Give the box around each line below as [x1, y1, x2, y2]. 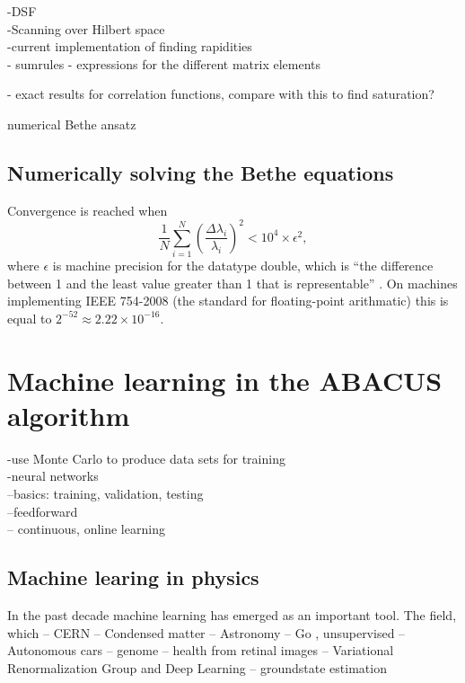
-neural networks [7, 466, 99, 485]
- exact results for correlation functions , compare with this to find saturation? [7, 84, 434, 103]
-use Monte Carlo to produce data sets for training [7, 448, 285, 467]
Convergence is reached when [7, 200, 168, 219]
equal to [7, 308, 52, 327]
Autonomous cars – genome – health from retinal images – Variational [7, 641, 394, 660]
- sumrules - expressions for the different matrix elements [7, 54, 321, 73]
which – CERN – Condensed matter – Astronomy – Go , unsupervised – [7, 623, 406, 642]
